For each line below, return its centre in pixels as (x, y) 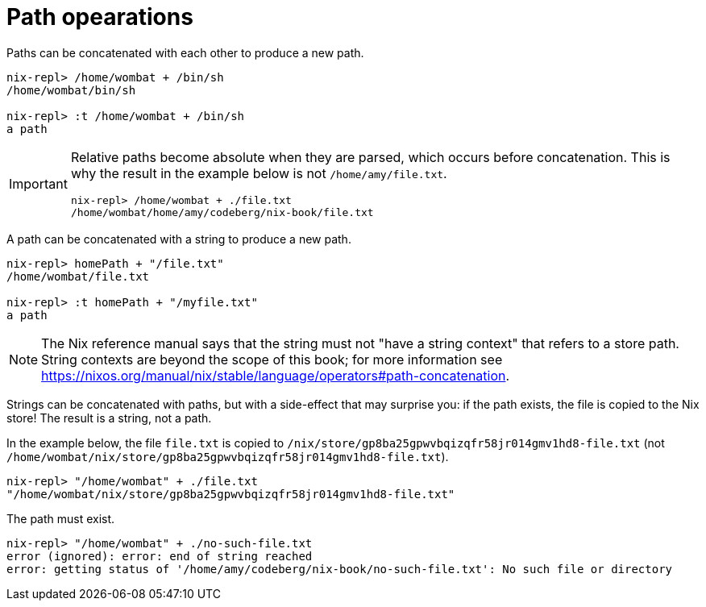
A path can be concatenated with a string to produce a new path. (179, 239)
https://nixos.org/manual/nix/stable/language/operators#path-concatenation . (276, 375)
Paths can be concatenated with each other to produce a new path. (185, 52)
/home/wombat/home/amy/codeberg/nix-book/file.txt (222, 212)
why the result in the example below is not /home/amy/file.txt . (259, 173)
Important (38, 183)
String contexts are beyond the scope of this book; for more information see (272, 359)
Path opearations (100, 17)
